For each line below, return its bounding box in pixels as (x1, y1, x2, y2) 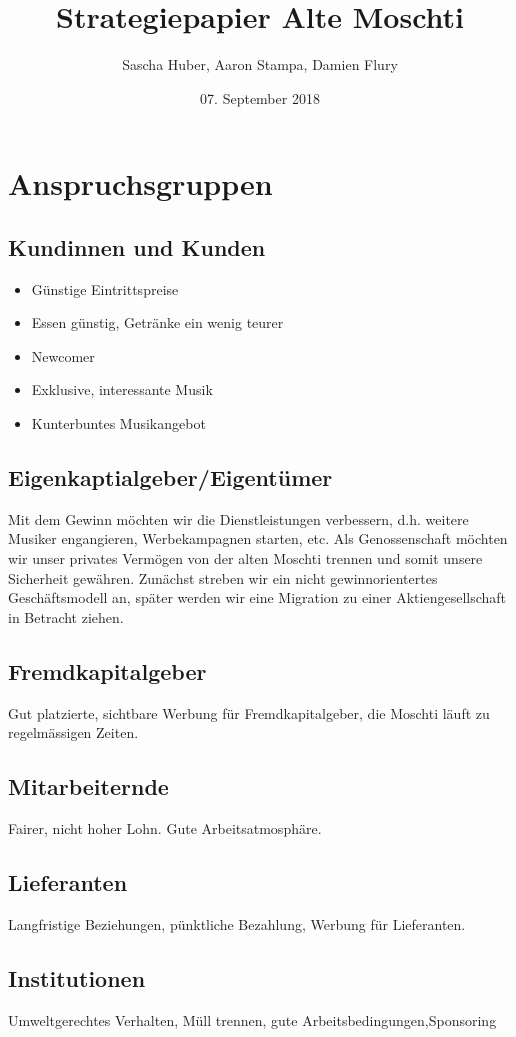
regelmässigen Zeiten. (8, 722, 139, 743)
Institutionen (8, 962, 146, 993)
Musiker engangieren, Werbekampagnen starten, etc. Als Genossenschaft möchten (8, 528, 508, 549)
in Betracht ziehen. (8, 606, 124, 627)
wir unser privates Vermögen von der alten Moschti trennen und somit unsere (8, 548, 483, 569)
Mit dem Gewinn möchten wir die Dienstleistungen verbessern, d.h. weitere (8, 508, 469, 529)
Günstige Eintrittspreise (31, 278, 179, 299)
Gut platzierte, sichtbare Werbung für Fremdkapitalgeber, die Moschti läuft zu (8, 702, 490, 723)
